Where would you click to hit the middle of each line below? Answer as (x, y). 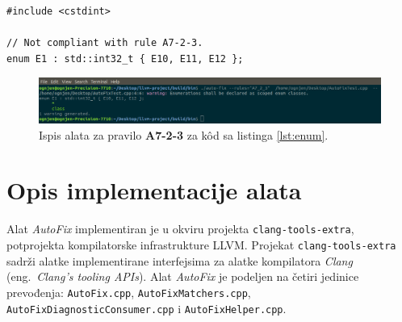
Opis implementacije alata (154, 190)
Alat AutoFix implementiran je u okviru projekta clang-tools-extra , (180, 229)
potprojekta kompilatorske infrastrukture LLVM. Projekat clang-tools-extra (201, 245)
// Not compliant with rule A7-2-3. (105, 43)
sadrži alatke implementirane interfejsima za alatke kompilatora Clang (180, 260)
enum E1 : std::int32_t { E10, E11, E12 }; (125, 59)
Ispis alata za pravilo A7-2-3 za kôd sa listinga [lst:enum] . (184, 134)
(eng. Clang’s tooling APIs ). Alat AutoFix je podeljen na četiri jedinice (183, 276)
